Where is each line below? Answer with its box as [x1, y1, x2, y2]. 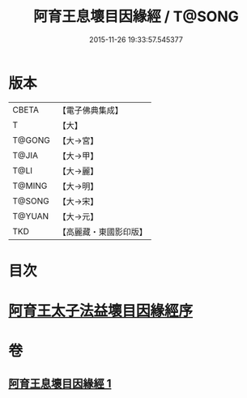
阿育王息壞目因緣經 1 [8, 376, 112, 390]
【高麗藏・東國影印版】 [57, 226, 147, 238]
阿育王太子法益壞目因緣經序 [8, 302, 194, 320]
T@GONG [12, 135, 50, 146]
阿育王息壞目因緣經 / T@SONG [33, 7, 239, 26]
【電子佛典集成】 [57, 105, 123, 116]
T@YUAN [12, 210, 49, 221]
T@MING [12, 180, 48, 191]
